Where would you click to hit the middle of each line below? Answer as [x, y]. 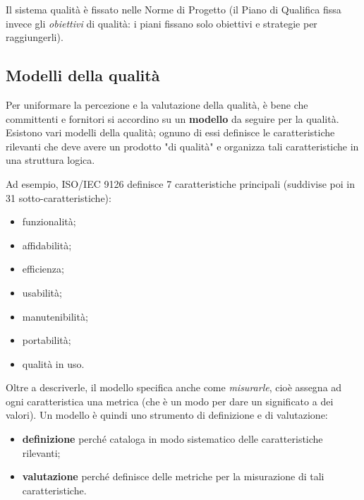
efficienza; [43, 269]
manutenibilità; [55, 316]
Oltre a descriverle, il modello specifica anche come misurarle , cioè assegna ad [174, 387]
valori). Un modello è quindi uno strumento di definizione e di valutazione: [167, 415]
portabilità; [47, 340]
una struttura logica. [50, 160]
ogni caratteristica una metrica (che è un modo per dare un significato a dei [170, 401]
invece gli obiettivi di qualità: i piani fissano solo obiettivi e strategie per [162, 23]
